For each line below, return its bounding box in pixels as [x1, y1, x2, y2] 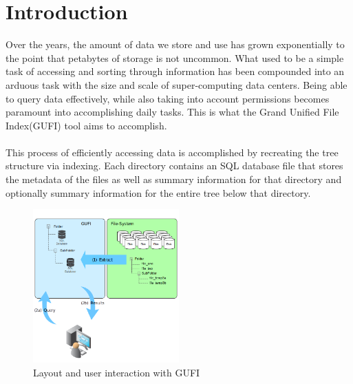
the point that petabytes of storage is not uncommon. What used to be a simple [6, 50, 344, 65]
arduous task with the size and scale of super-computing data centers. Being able [6, 77, 347, 92]
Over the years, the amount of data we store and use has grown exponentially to [6, 37, 345, 52]
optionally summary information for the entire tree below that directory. [6, 185, 311, 200]
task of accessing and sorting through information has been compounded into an [6, 64, 345, 78]
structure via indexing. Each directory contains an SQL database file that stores [6, 158, 343, 173]
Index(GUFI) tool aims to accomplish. [6, 118, 167, 132]
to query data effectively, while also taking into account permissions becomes [6, 91, 330, 105]
